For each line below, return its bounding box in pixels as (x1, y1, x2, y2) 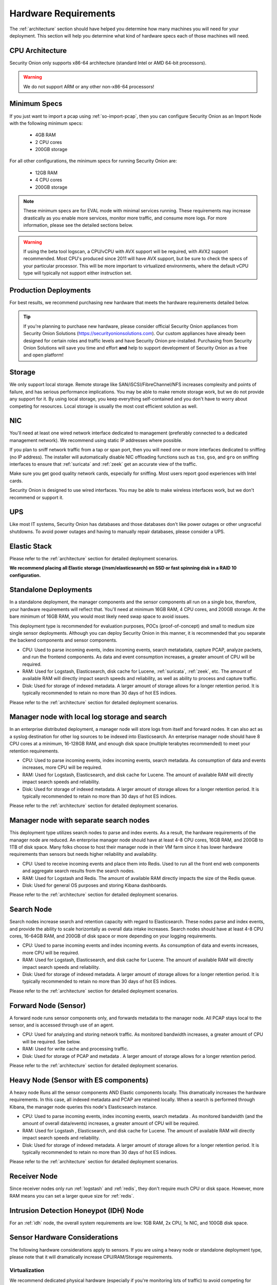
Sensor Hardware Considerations (9, 1233, 118, 1242)
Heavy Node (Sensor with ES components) (9, 1076, 149, 1085)
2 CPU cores (35, 139, 62, 145)
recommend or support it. (9, 494, 64, 501)
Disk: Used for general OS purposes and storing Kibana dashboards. (22, 882, 168, 888)
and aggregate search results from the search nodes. (22, 868, 135, 874)
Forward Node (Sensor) (9, 1001, 86, 1010)
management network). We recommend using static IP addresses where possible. (9, 437, 183, 443)
